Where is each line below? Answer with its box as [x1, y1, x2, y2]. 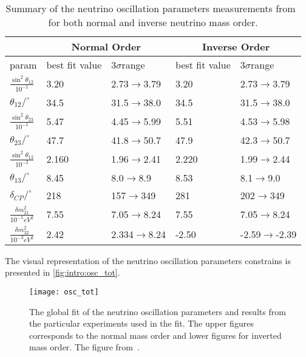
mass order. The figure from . [29, 341, 140, 353]
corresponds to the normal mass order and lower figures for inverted [29, 328, 282, 341]
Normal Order [71, 39, 141, 53]
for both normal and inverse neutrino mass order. [48, 15, 258, 29]
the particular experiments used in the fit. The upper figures [29, 317, 254, 330]
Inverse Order [202, 39, 270, 53]
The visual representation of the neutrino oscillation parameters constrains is [5, 254, 291, 267]
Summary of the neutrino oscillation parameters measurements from [5, 1, 296, 15]
